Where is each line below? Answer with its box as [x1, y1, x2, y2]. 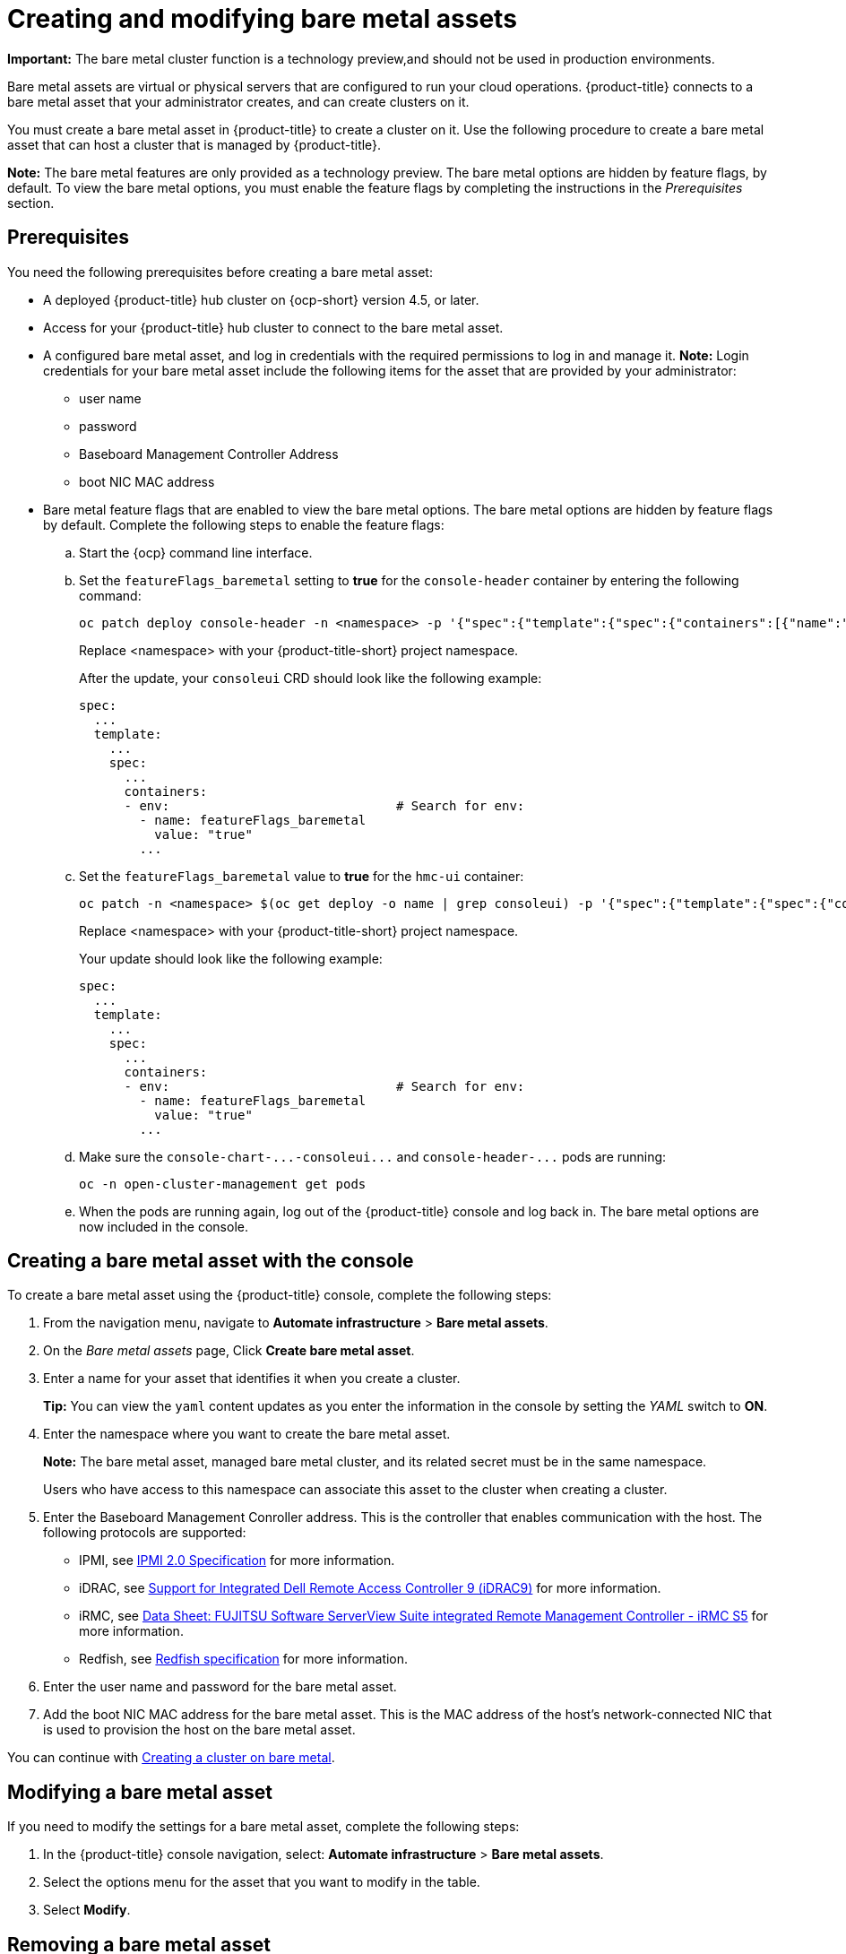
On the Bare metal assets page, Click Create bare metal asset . [43, 1343, 415, 1359]
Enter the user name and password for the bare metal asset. [43, 1679, 397, 1695]
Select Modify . [43, 1902, 131, 1918]
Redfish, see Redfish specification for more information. [79, 1651, 409, 1667]
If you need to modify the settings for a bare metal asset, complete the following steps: [7, 1819, 520, 1835]
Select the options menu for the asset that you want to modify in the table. [43, 1874, 480, 1890]
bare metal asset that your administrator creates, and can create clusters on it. [7, 93, 470, 109]
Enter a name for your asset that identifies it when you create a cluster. [43, 1370, 461, 1387]
